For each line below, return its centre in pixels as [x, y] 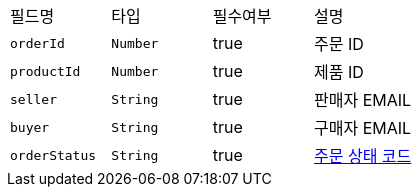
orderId [37, 43]
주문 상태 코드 [362, 156]
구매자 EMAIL [362, 128]
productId [45, 71]
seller [33, 99]
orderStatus [53, 155]
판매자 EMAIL [362, 100]
